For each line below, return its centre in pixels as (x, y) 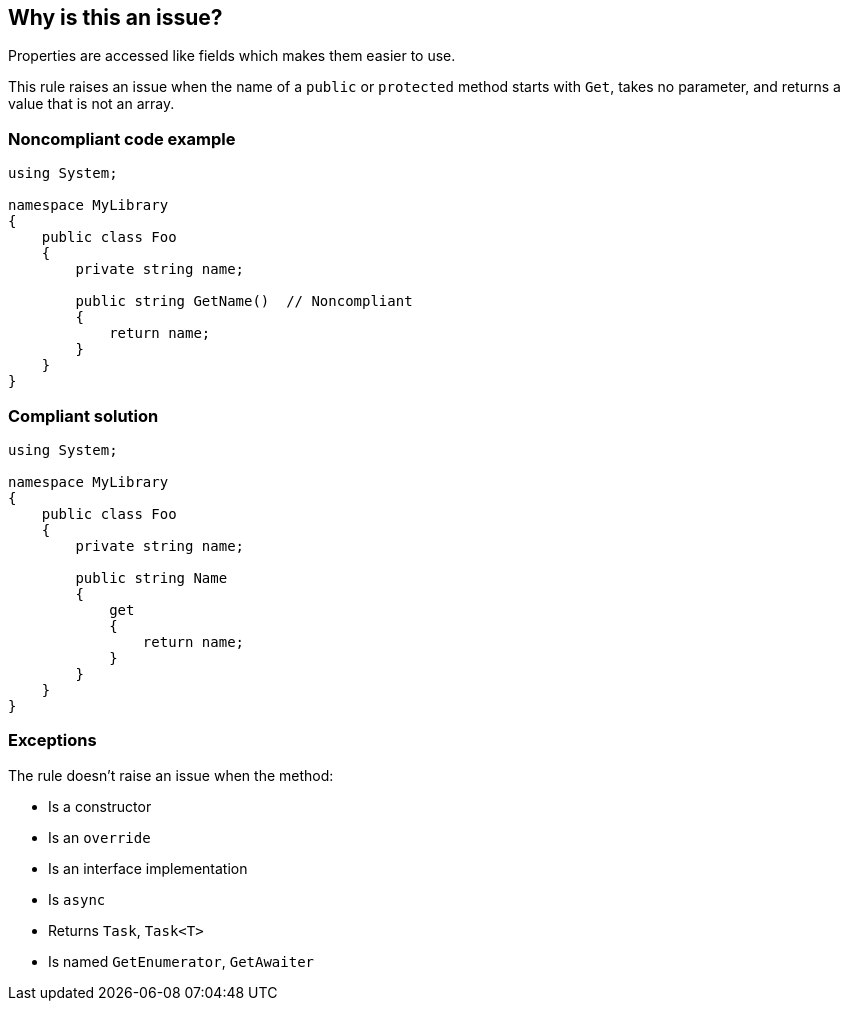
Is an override (99, 837)
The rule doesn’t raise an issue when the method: (171, 775)
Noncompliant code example (122, 138)
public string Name (151, 577)
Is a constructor (100, 806)
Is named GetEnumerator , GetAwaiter (181, 961)
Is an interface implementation (148, 868)
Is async (77, 899)
